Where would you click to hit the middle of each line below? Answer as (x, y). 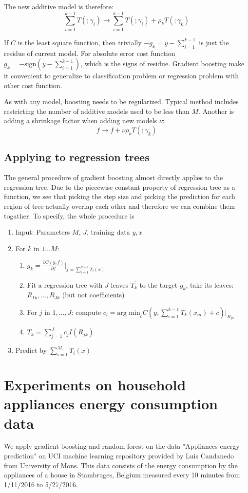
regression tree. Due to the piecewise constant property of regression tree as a (120, 187)
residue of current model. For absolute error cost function (90, 53)
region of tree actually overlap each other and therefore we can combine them (120, 206)
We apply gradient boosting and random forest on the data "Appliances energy (122, 446)
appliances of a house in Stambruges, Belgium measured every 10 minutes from (122, 475)
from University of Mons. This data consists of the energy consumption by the (121, 465)
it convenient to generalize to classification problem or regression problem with (121, 76)
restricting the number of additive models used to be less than (97, 111)
